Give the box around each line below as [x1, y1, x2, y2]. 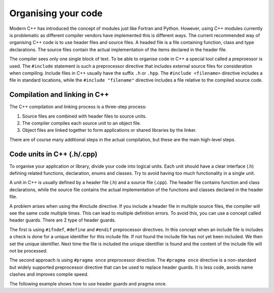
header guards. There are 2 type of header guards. [9, 217, 116, 223]
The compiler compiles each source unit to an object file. [22, 120, 142, 126]
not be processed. [9, 247, 48, 253]
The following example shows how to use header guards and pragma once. [9, 280, 167, 286]
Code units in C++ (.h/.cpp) [9, 150, 97, 158]
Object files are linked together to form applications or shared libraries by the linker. [22, 127, 197, 133]
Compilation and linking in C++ [9, 90, 109, 99]
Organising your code [9, 8, 103, 19]
